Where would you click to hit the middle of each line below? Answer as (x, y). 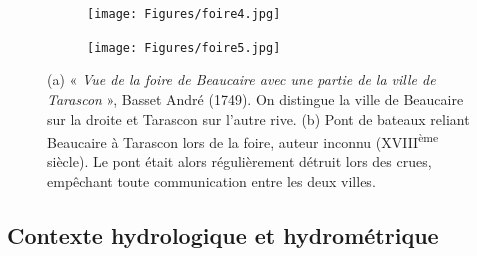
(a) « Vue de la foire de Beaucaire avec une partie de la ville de (241, 79)
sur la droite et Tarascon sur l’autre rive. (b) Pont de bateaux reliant (258, 118)
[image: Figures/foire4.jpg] (184, 14)
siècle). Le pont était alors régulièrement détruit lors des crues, (239, 161)
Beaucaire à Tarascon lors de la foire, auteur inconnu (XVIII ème (243, 140)
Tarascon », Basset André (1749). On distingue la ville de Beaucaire (255, 98)
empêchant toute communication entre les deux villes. (211, 180)
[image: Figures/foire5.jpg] (184, 47)
